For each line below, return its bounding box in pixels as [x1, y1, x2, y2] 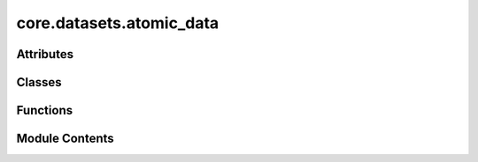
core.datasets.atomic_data [16, 13, 220, 33]
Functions [16, 103, 73, 118]
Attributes [16, 47, 74, 62]
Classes [16, 75, 62, 90]
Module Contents [16, 131, 114, 146]
